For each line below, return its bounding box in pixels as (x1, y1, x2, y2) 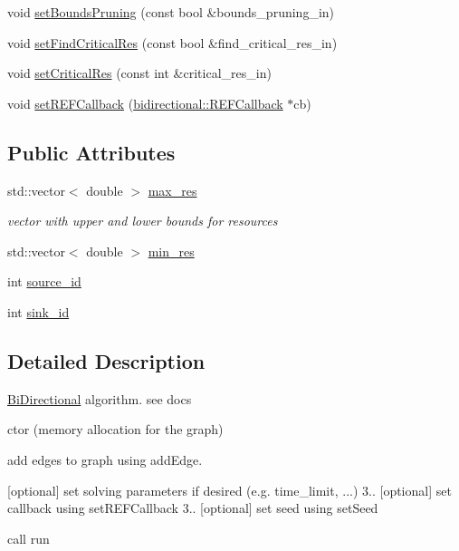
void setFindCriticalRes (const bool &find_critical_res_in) (7, 33, 338, 52)
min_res (148, 241, 195, 260)
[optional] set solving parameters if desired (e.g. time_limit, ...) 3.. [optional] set (7, 480, 452, 499)
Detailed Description (7, 346, 206, 374)
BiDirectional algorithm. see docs (7, 389, 192, 408)
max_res (148, 180, 197, 199)
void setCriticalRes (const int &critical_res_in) (7, 63, 272, 82)
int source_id (7, 272, 81, 291)
